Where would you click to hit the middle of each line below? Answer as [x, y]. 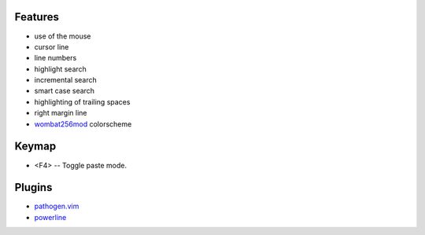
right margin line [61, 113]
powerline [50, 217]
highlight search [60, 69]
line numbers [55, 58]
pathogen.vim [57, 206]
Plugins [33, 187]
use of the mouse [63, 36]
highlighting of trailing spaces [82, 101]
